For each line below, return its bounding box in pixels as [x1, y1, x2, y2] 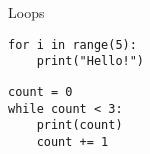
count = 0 [8, 84, 73, 99]
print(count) [36, 118, 123, 133]
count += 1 [36, 134, 109, 149]
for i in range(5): [8, 37, 137, 52]
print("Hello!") [36, 54, 145, 69]
